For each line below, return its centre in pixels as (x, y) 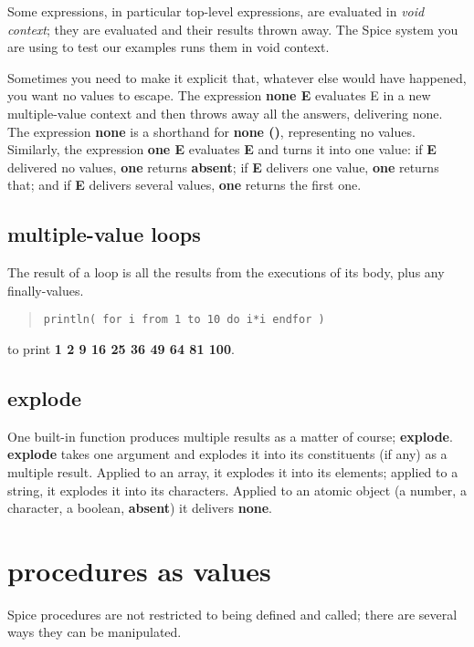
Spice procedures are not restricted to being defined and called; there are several (232, 614)
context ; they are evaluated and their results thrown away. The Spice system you (233, 29)
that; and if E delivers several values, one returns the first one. (184, 185)
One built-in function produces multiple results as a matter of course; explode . (230, 436)
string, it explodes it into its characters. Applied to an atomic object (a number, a (237, 490)
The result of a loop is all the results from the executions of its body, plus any (226, 272)
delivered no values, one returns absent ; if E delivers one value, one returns (223, 167)
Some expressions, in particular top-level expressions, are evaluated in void (216, 11)
